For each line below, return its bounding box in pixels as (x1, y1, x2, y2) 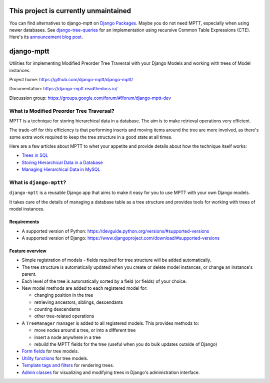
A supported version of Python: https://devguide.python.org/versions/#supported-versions (21, 228, 209, 234)
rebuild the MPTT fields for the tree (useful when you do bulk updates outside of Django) (34, 341, 217, 347)
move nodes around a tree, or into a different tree (34, 327, 136, 333)
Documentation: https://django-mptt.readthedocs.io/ (9, 86, 117, 92)
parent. (21, 271, 37, 277)
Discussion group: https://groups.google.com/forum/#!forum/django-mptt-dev (9, 95, 171, 101)
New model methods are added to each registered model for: (21, 285, 148, 291)
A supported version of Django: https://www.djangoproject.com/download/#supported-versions (21, 235, 220, 241)
